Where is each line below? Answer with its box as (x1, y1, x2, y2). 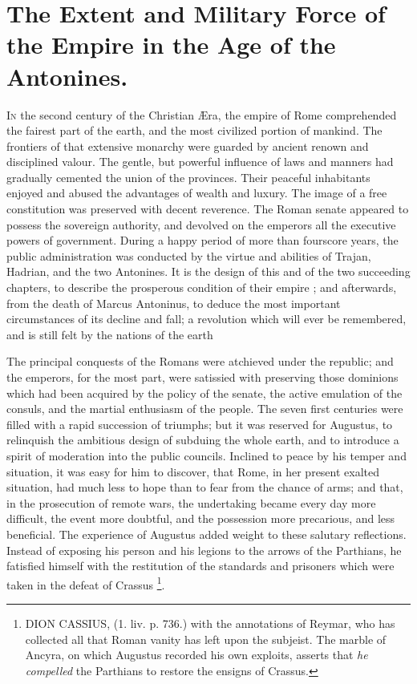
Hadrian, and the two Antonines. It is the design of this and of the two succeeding (6, 263, 411, 280)
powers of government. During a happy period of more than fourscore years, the (6, 232, 399, 249)
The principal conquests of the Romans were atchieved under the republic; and (6, 353, 394, 370)
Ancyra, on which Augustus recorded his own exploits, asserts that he (25, 646, 368, 663)
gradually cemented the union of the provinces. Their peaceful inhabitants (6, 168, 370, 185)
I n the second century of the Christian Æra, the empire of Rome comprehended (6, 106, 397, 123)
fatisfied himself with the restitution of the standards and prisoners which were (6, 557, 395, 574)
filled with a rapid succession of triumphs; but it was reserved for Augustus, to (6, 415, 393, 432)
